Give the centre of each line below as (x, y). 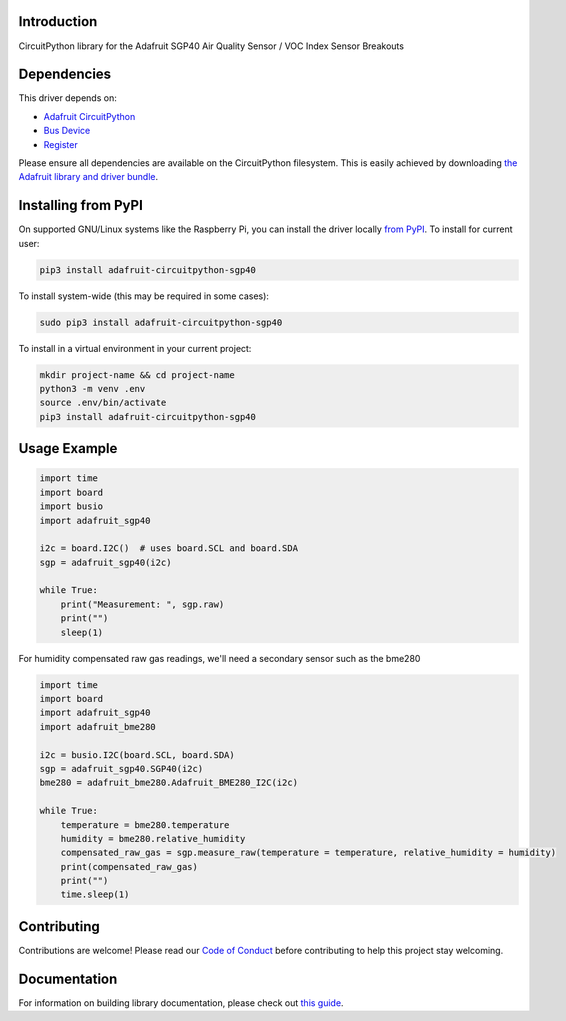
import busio (71, 506)
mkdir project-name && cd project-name (137, 374)
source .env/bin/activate (103, 403)
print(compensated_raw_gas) (129, 866)
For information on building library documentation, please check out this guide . (181, 1002)
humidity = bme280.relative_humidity (153, 838)
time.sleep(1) (95, 894)
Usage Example (68, 448)
